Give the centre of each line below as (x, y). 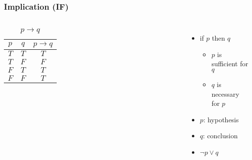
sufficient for (230, 64)
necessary (225, 94)
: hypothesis (221, 119)
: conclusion (220, 136)
